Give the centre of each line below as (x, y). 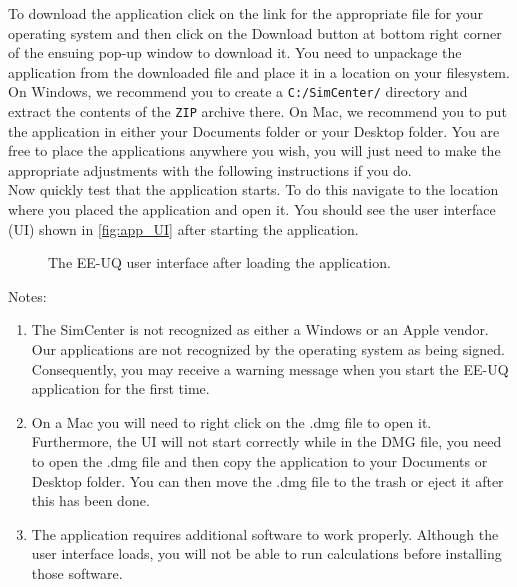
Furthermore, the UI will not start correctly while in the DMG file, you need (266, 441)
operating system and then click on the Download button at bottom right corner (255, 32)
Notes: (27, 295)
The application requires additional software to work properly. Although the (265, 533)
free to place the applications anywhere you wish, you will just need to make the (254, 150)
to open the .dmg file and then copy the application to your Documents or (259, 461)
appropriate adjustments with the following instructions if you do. (210, 169)
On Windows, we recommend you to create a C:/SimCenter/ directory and (238, 91)
